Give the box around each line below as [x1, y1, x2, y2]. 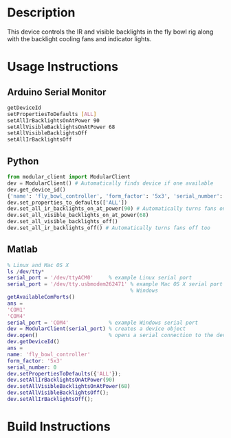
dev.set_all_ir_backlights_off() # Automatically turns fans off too [7, 224, 211, 231]
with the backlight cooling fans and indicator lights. [7, 34, 152, 43]
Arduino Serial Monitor [7, 86, 107, 97]
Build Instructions [7, 419, 111, 435]
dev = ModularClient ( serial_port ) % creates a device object [7, 325, 186, 332]
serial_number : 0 [7, 364, 57, 371]
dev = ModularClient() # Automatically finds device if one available [7, 180, 214, 187]
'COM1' [7, 306, 26, 313]
